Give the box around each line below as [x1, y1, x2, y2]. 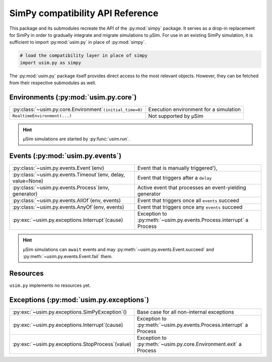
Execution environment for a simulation [148, 106, 241, 113]
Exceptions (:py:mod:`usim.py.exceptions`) [9, 295, 150, 304]
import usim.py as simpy [20, 59, 82, 66]
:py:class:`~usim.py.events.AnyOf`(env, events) [12, 204, 124, 211]
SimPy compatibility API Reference [9, 8, 159, 19]
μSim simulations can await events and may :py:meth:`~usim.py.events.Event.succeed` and [23, 246, 214, 252]
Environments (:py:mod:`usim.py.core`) [9, 93, 137, 101]
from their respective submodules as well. [9, 80, 97, 86]
